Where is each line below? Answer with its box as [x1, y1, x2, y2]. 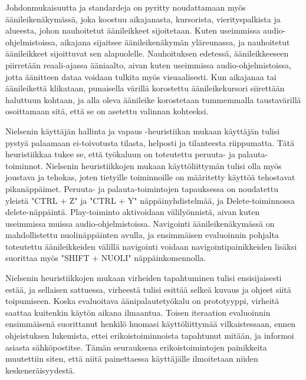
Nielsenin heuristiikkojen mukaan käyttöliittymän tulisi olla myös [45, 159, 282, 171]
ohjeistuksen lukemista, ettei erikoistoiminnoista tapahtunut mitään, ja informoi [5, 329, 294, 342]
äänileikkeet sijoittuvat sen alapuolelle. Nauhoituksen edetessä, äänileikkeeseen [5, 47, 289, 60]
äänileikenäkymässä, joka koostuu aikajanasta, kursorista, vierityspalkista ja [5, 12, 281, 25]
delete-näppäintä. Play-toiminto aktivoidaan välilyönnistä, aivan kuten [5, 206, 260, 218]
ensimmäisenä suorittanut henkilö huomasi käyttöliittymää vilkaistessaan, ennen [5, 318, 296, 330]
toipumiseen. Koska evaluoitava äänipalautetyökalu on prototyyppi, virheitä [5, 295, 279, 307]
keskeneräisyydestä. [5, 364, 75, 376]
